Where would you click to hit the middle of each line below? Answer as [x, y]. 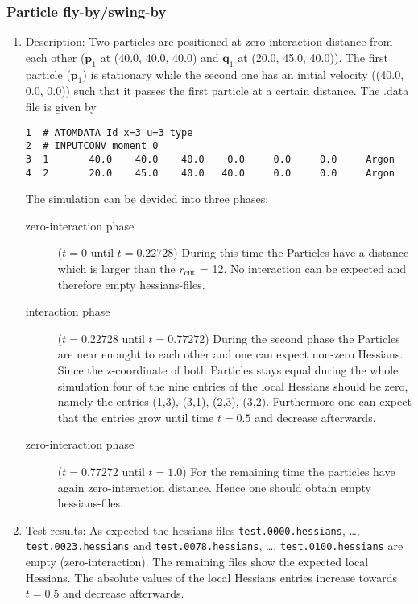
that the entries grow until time [136, 417]
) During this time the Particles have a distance [291, 252]
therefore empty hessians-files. [131, 284]
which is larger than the [116, 268]
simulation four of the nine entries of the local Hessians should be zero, [233, 385]
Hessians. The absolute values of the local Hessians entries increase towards [211, 577]
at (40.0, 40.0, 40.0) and [159, 57]
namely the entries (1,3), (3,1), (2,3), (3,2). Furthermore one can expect [234, 401]
